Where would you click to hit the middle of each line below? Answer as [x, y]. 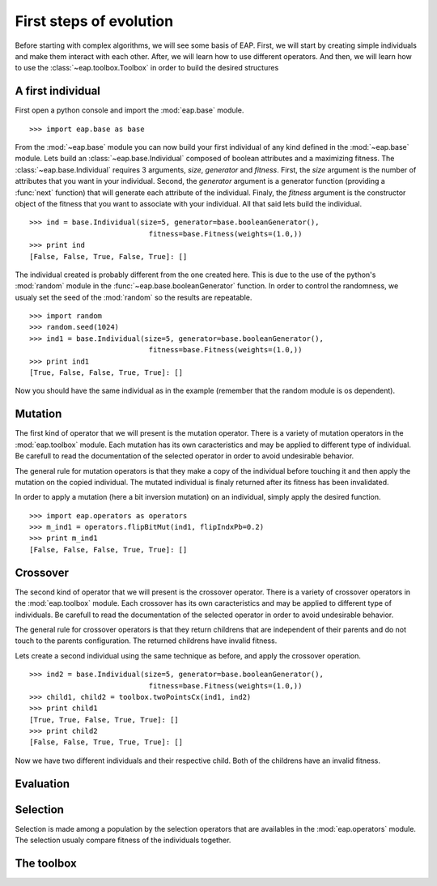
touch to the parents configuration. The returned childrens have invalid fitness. [146, 641]
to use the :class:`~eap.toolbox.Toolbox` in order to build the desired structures [147, 68]
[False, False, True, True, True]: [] [106, 742]
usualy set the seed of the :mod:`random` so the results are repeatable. [134, 297]
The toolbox [46, 863]
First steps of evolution [94, 21]
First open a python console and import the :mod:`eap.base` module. [129, 110]
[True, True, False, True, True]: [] [104, 720]
